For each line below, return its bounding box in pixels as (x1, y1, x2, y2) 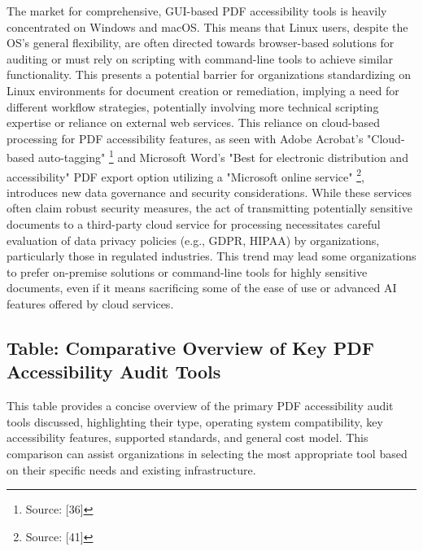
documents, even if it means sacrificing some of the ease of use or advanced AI (7, 279, 397, 296)
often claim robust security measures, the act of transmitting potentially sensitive (7, 199, 412, 216)
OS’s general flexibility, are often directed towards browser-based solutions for (7, 34, 395, 51)
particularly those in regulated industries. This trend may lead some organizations (7, 247, 416, 265)
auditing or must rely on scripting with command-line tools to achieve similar (7, 50, 393, 67)
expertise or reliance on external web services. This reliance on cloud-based (7, 114, 381, 131)
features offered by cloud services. (7, 295, 174, 312)
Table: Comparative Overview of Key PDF (7, 335, 374, 360)
